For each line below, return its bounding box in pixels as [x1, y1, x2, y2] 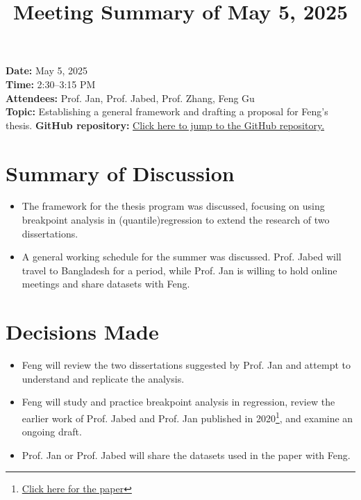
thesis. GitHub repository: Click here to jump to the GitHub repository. [6, 117, 325, 132]
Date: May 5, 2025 [6, 63, 87, 78]
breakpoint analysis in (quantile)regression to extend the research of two [22, 212, 330, 227]
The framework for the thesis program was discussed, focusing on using [22, 199, 325, 213]
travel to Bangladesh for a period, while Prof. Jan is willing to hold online [22, 262, 337, 277]
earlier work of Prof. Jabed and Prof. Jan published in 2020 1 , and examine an [22, 408, 353, 425]
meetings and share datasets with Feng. [22, 276, 190, 291]
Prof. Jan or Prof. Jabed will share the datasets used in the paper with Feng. [22, 447, 351, 462]
